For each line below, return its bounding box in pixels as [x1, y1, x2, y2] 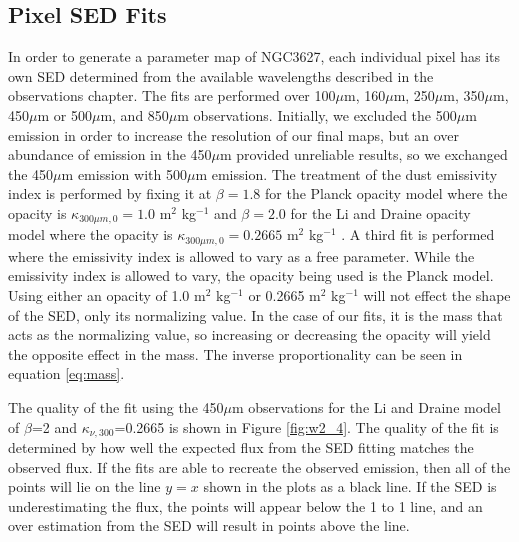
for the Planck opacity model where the [265, 183, 508, 204]
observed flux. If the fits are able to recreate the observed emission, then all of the [8, 456, 511, 477]
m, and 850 [100, 104, 169, 125]
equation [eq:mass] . [8, 363, 125, 384]
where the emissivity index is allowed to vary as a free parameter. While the [8, 245, 475, 266]
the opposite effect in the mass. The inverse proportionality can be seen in [8, 343, 463, 364]
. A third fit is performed [341, 224, 495, 245]
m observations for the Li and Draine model [231, 397, 501, 418]
